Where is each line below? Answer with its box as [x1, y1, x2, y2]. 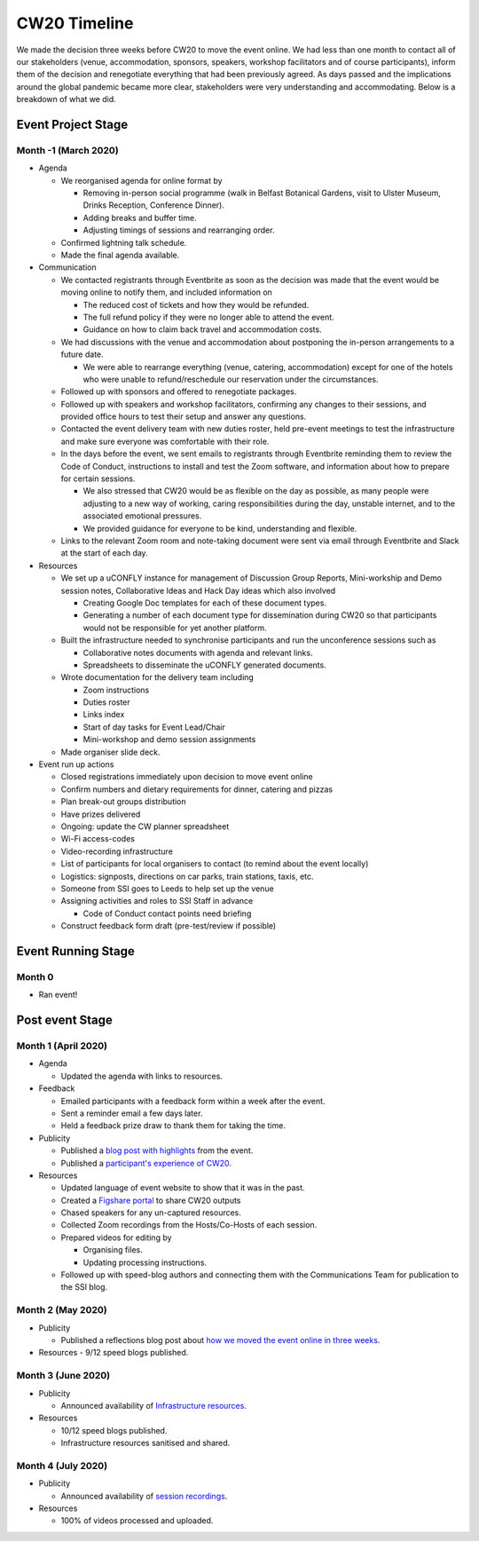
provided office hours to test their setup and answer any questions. [60, 411, 307, 422]
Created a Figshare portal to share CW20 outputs [60, 1195, 241, 1205]
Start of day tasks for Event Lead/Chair [82, 722, 226, 732]
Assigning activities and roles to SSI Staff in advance [60, 896, 254, 906]
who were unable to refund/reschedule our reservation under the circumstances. [82, 374, 379, 384]
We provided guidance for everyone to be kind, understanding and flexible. [82, 523, 357, 533]
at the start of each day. [60, 548, 148, 558]
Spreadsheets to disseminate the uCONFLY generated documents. [82, 660, 327, 670]
